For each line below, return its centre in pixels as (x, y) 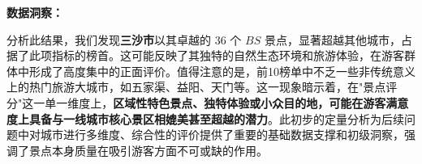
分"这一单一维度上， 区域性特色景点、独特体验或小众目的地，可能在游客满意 (208, 102)
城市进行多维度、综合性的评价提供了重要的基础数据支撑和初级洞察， (222, 135)
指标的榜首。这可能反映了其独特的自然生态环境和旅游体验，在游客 (228, 55)
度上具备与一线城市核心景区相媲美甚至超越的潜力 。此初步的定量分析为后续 (205, 118)
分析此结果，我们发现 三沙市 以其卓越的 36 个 (124, 39)
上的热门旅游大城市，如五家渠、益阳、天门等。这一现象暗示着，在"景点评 (202, 87)
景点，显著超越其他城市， (332, 39)
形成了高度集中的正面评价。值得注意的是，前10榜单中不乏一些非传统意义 (222, 71)
